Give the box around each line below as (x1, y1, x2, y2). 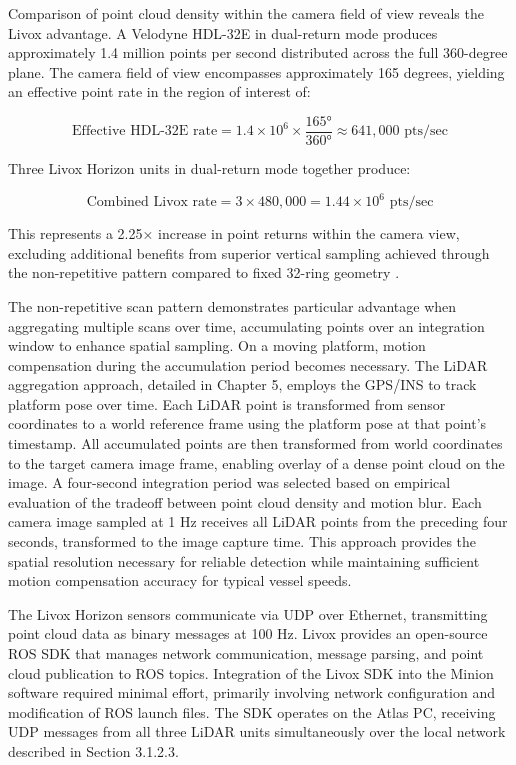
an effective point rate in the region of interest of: (8, 81, 311, 102)
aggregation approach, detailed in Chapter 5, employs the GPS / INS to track (8, 374, 477, 395)
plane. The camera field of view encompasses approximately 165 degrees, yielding (8, 61, 505, 82)
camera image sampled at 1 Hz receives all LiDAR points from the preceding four (8, 511, 508, 532)
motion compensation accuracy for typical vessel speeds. (8, 570, 352, 591)
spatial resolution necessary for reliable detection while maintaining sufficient (8, 550, 480, 571)
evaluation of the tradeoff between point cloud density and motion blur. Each (8, 491, 482, 512)
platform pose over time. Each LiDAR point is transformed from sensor (8, 393, 446, 414)
